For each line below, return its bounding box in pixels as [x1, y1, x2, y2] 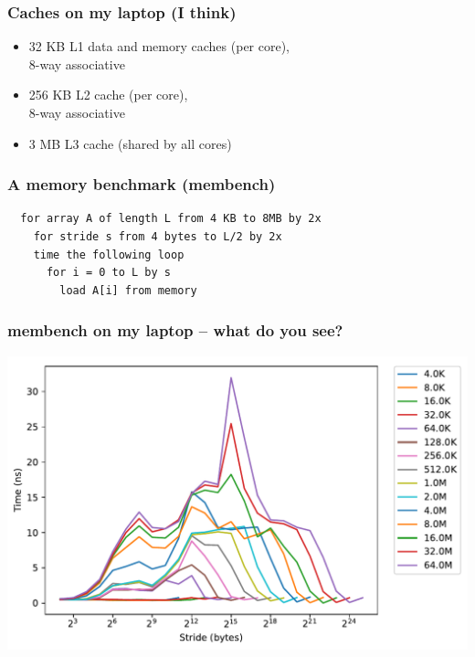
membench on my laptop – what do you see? [7, 319, 343, 342]
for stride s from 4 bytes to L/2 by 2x [33, 230, 282, 243]
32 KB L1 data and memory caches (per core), [28, 37, 290, 56]
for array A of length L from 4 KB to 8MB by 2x [20, 212, 322, 226]
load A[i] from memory [59, 283, 197, 297]
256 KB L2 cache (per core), [28, 85, 188, 104]
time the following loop [33, 248, 185, 261]
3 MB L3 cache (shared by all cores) [28, 133, 232, 153]
